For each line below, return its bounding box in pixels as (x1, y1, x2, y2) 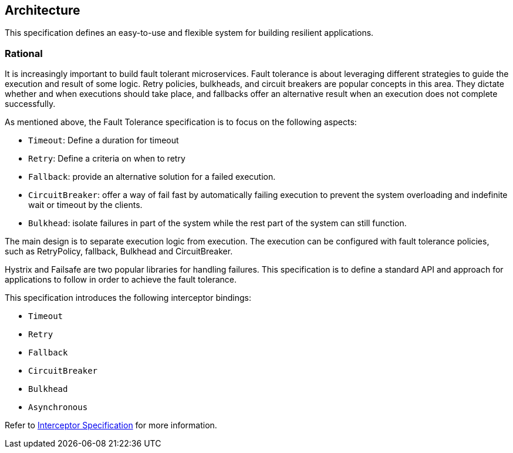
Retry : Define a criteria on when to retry (28, 153, 185, 164)
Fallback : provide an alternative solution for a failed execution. (28, 172, 276, 182)
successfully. (5, 99, 56, 109)
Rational (5, 47, 43, 59)
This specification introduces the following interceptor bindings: (5, 293, 251, 303)
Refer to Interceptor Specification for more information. (5, 420, 217, 431)
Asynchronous (28, 402, 88, 412)
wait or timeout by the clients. (28, 200, 143, 210)
